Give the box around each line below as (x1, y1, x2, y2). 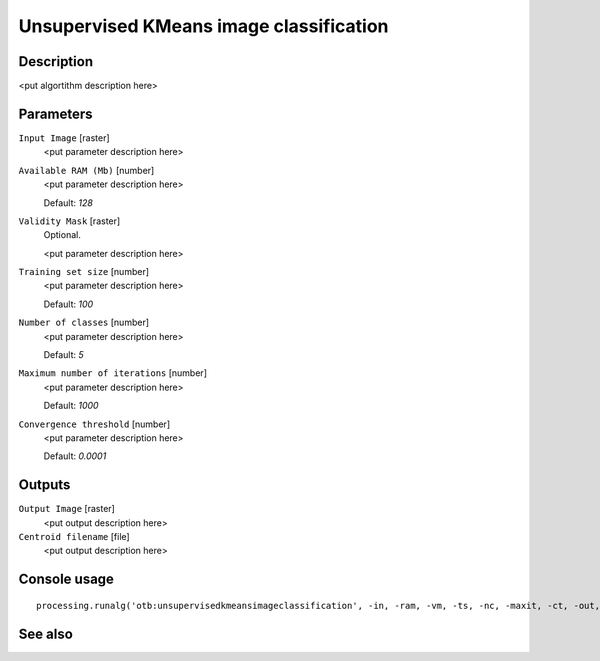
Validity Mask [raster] (18, 215, 121, 227)
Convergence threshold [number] (18, 418, 170, 430)
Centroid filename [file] (18, 531, 130, 543)
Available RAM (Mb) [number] (18, 164, 155, 176)
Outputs (18, 476, 71, 494)
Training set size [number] (18, 266, 150, 278)
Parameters (18, 105, 93, 122)
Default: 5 (43, 349, 84, 361)
